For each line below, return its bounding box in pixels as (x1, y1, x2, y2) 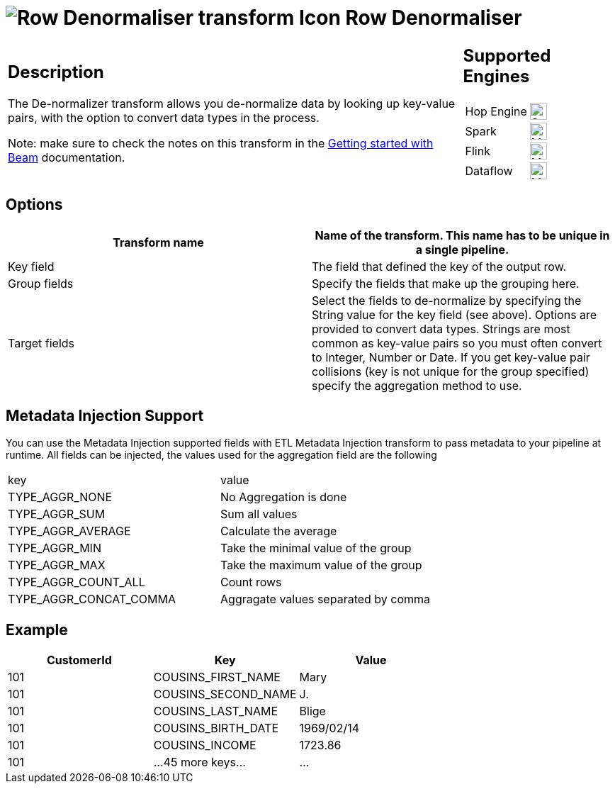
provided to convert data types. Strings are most (312, 321, 570, 336)
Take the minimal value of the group (220, 541, 412, 556)
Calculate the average (220, 524, 337, 539)
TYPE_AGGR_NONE (8, 490, 113, 505)
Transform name (113, 235, 204, 250)
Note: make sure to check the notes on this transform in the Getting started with (8, 136, 434, 151)
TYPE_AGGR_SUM (8, 507, 106, 522)
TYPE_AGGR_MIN (8, 541, 101, 556)
